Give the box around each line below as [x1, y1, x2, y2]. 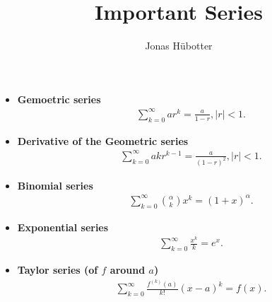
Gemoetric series [17, 91, 101, 106]
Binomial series [17, 178, 93, 192]
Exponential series [17, 219, 109, 234]
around [110, 262, 146, 277]
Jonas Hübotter [145, 38, 213, 53]
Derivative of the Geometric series [17, 133, 189, 148]
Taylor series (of [17, 262, 98, 277]
